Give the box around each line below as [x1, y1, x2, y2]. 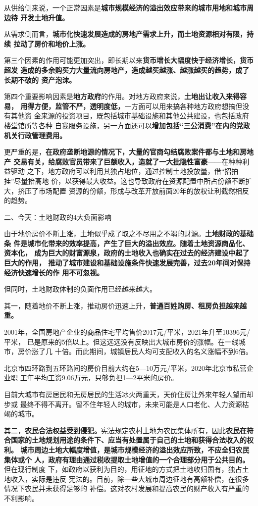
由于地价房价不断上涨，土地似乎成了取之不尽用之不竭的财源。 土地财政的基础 [4, 228, 254, 239]
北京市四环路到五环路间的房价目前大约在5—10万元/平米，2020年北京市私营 [4, 362, 247, 373]
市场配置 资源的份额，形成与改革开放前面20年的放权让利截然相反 [38, 185, 249, 196]
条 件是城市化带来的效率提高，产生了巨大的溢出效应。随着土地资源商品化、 [4, 238, 250, 248]
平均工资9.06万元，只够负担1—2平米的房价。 [34, 372, 178, 383]
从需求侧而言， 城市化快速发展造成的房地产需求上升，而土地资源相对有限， [4, 29, 247, 39]
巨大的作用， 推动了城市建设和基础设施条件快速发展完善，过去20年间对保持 [4, 257, 251, 268]
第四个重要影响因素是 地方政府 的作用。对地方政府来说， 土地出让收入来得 [4, 91, 240, 101]
